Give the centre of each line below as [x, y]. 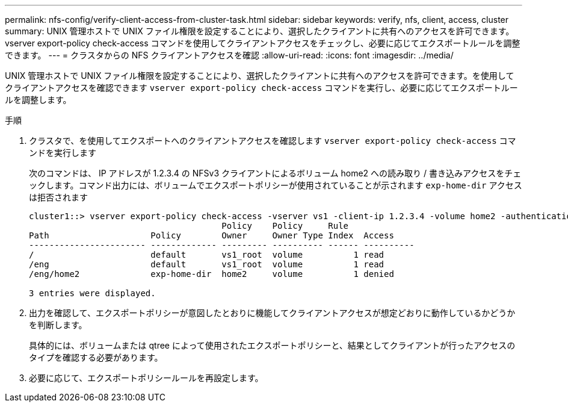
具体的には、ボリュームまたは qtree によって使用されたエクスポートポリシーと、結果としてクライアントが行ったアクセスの [272, 345]
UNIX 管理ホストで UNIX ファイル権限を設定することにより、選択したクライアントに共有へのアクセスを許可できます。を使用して [260, 76]
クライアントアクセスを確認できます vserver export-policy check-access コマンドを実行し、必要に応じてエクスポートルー [261, 88]
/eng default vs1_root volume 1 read [207, 264]
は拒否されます [58, 197]
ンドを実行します [63, 153]
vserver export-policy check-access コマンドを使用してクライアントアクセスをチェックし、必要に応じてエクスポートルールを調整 [263, 43]
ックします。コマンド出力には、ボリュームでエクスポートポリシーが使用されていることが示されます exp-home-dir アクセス [276, 185]
